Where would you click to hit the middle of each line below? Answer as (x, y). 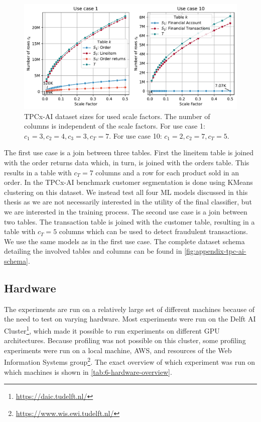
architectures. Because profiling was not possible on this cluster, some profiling (125, 340)
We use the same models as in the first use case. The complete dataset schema (124, 241)
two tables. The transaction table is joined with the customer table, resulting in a (129, 221)
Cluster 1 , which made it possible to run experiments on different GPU (112, 330)
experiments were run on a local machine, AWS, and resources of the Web (118, 350)
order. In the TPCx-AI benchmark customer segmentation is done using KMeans (128, 182)
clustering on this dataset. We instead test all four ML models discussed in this (126, 192)
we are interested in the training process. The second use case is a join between (126, 212)
